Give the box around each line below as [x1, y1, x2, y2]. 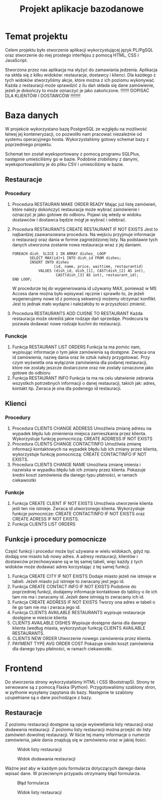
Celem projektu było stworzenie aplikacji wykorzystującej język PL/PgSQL [5, 47, 153, 53]
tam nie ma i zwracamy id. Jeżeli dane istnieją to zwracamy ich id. [12, 594, 145, 600]
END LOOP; [12, 277, 33, 281]
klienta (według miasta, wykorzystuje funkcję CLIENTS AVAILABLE [12, 625, 145, 631]
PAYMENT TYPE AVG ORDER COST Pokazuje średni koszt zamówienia [12, 640, 154, 646]
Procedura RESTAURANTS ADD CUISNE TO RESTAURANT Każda [12, 310, 143, 316]
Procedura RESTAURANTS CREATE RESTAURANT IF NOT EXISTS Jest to [12, 226, 158, 232]
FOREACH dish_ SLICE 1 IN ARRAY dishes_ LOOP [12, 251, 106, 256]
